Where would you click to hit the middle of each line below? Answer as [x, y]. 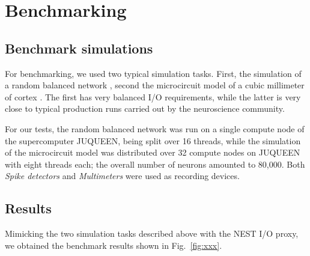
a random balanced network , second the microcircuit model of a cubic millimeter [155, 85]
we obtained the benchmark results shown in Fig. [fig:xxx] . [114, 245]
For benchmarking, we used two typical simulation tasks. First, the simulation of [153, 73]
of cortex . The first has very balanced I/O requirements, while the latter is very [153, 96]
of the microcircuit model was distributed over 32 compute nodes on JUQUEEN [153, 152]
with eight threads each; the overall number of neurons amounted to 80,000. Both [155, 164]
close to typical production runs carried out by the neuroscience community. [145, 108]
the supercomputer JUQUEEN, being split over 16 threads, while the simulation [153, 140]
